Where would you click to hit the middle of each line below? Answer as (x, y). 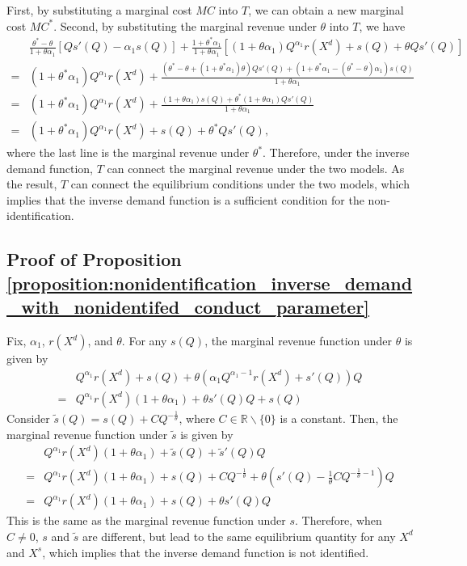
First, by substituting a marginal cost (99, 10)
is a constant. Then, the (339, 418)
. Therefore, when (338, 520)
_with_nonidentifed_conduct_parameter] (188, 307)
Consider (28, 418)
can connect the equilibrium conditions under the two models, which (240, 184)
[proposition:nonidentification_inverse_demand (210, 283)
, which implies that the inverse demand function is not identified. (206, 552)
